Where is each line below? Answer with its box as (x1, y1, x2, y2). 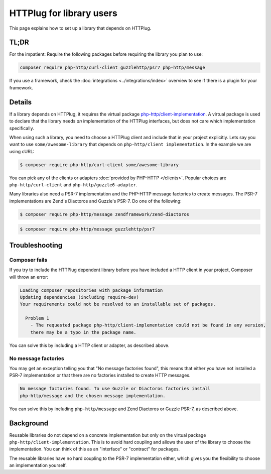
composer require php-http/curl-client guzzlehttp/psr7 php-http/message (20, 65, 205, 70)
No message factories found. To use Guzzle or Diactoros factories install (20, 386, 211, 392)
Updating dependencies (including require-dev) (20, 294, 139, 300)
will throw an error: (9, 274, 49, 280)
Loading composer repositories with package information (20, 287, 163, 293)
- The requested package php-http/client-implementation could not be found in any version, (30, 322, 266, 328)
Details (9, 98, 32, 106)
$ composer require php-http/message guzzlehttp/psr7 (20, 226, 155, 232)
